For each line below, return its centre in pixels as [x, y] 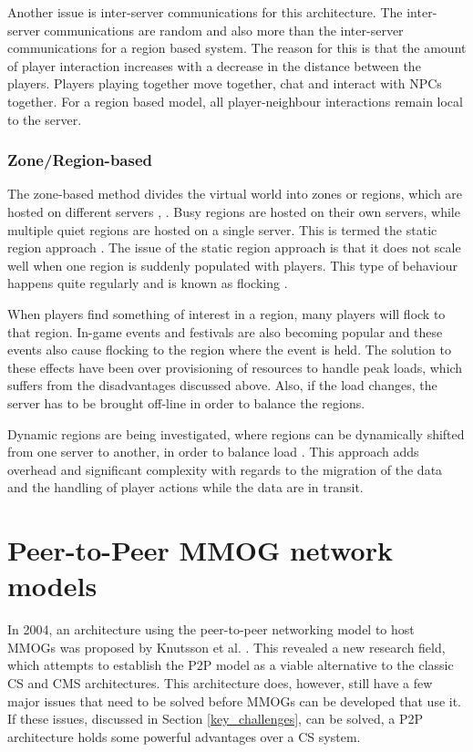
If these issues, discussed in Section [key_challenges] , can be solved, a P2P [216, 719]
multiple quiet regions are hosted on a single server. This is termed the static [222, 229]
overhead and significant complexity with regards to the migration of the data [225, 469]
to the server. [45, 119]
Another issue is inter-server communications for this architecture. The [205, 12]
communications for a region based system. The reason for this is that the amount [237, 48]
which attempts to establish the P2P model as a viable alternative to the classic [231, 665]
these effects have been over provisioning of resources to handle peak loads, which [235, 367]
